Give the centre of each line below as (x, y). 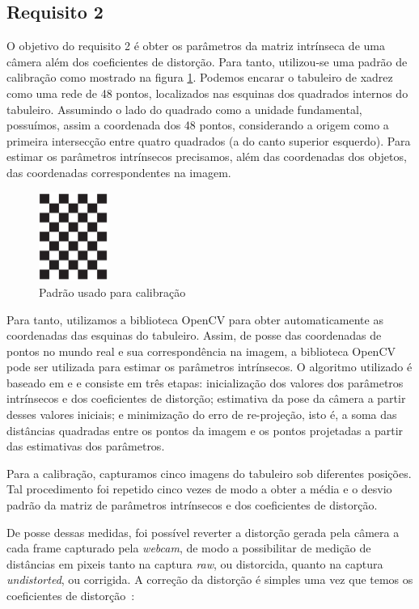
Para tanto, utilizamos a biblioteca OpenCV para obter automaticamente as (195, 319)
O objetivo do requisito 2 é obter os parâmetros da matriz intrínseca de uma (196, 46)
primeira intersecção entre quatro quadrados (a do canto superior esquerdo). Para (209, 140)
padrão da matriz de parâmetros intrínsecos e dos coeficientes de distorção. (192, 505)
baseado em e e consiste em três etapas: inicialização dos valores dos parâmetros (205, 382)
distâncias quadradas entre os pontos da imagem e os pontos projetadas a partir (205, 430)
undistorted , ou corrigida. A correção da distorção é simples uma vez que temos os (210, 579)
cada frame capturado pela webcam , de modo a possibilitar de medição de (189, 548)
